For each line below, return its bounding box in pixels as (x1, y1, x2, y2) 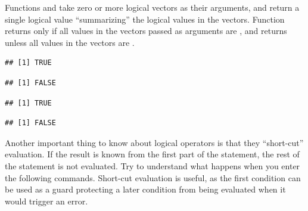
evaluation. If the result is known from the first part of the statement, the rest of (5, 148, 300, 160)
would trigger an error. (5, 194, 88, 207)
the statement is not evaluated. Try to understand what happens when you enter (5, 159, 300, 172)
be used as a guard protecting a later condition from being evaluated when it (5, 183, 286, 196)
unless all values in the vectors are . (5, 36, 135, 48)
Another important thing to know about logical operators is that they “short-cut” (5, 136, 304, 148)
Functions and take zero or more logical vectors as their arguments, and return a (5, 1, 300, 13)
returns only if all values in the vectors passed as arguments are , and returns (5, 24, 287, 37)
